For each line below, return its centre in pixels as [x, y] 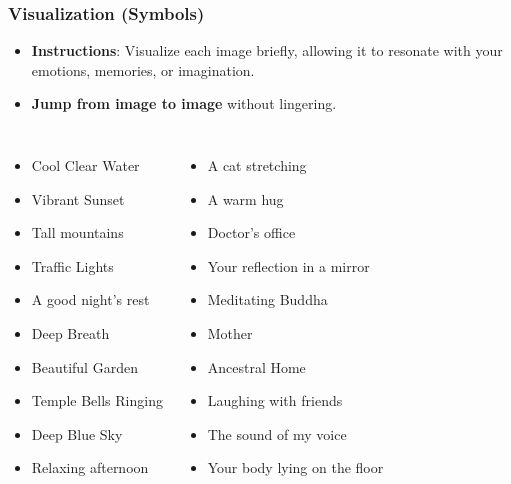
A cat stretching [257, 165]
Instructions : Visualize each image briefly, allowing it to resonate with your [267, 50]
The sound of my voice [277, 433]
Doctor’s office [251, 232]
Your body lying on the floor [295, 467]
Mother [230, 332]
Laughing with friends [275, 400]
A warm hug [245, 198]
